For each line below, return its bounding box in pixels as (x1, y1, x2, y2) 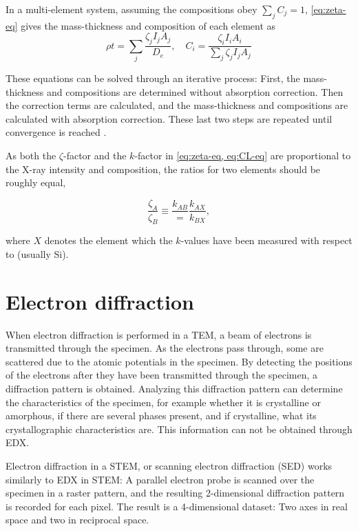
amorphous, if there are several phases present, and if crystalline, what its (6, 408, 317, 423)
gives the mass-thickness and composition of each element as (21, 18, 276, 32)
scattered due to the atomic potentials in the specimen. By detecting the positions (6, 354, 352, 368)
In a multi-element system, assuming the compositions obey (6, 2, 257, 16)
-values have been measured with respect (180, 233, 352, 248)
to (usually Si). (6, 246, 69, 261)
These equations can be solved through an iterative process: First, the (6, 70, 300, 85)
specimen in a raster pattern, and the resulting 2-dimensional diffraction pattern (6, 485, 345, 500)
